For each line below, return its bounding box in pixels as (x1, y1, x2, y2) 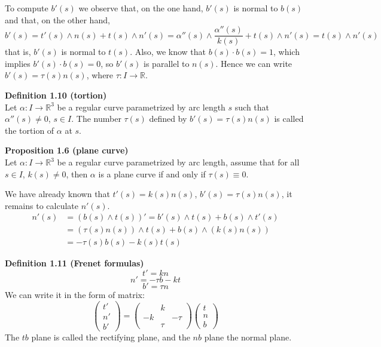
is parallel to (144, 57, 190, 69)
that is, (5, 45, 31, 58)
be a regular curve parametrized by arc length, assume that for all (57, 156, 300, 168)
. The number (71, 112, 121, 125)
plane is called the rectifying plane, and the (31, 330, 190, 343)
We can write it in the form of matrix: (5, 288, 145, 301)
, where (86, 69, 114, 81)
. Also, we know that (130, 45, 206, 58)
